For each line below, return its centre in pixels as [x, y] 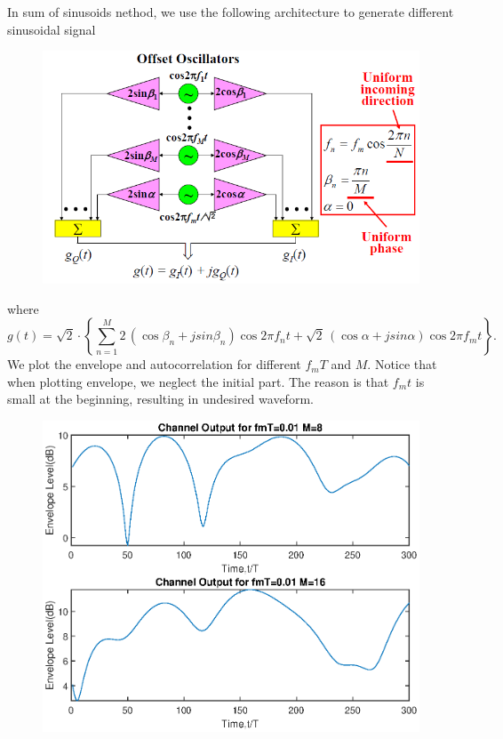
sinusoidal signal [52, 29]
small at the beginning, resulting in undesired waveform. [160, 399]
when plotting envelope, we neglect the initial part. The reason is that [198, 381]
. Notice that [402, 364]
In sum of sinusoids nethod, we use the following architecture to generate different [231, 12]
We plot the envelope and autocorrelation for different [154, 364]
